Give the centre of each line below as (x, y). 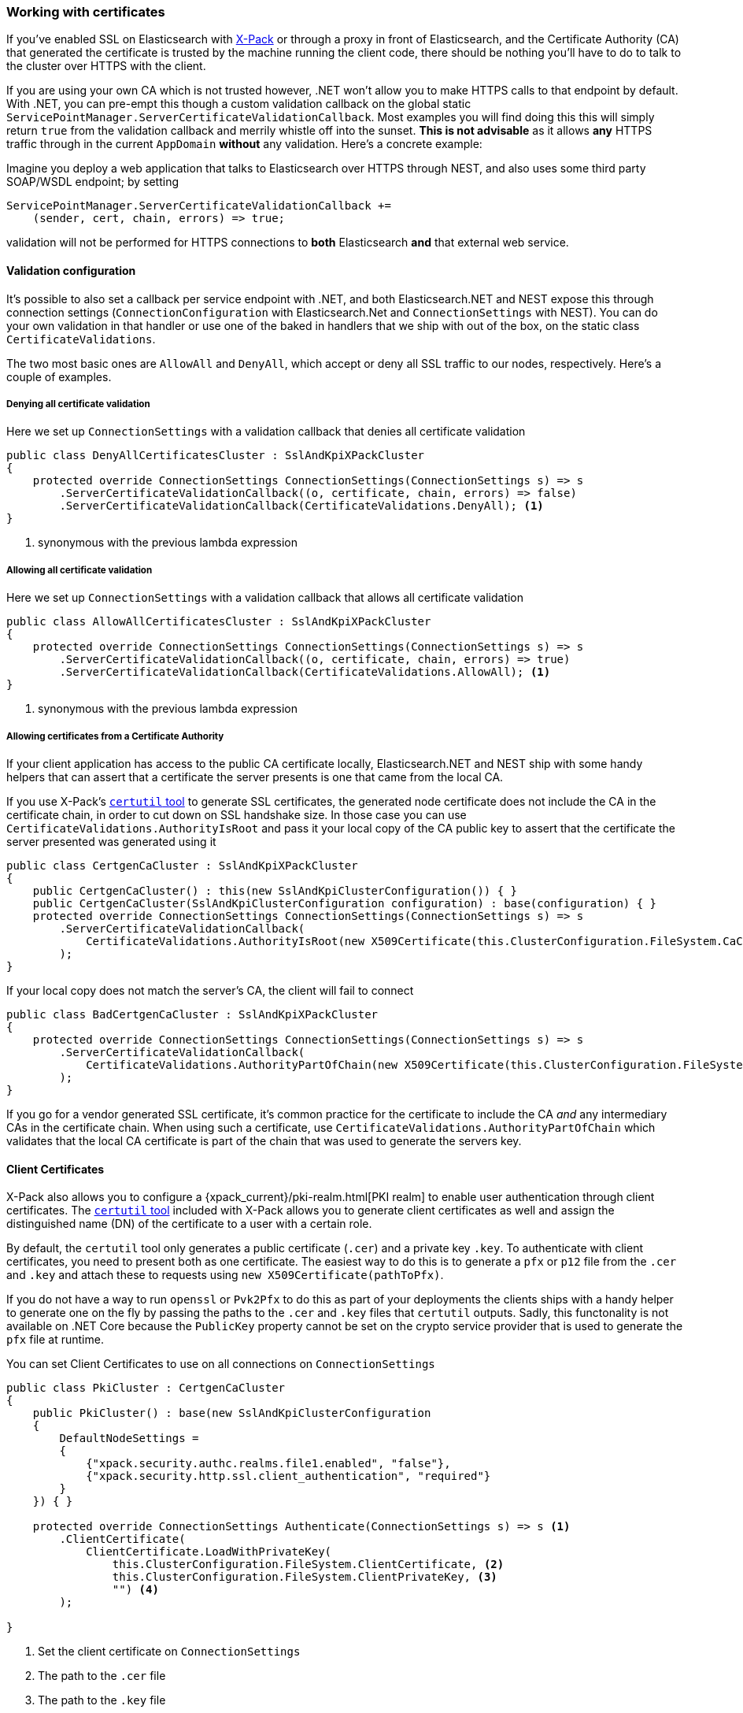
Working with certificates (86, 12)
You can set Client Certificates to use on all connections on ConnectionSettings (221, 1364)
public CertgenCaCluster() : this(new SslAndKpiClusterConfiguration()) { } (275, 890)
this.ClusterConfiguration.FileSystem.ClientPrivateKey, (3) (305, 1577)
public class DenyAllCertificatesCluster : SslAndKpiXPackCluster (216, 456)
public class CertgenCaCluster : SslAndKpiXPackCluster (182, 865)
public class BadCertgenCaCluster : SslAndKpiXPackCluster (192, 1014)
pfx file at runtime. (55, 1340)
